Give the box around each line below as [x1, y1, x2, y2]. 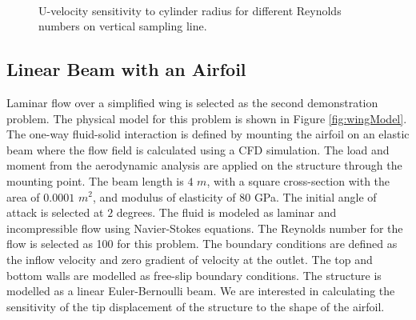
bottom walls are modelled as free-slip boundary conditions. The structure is [6, 266, 382, 283]
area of [6, 188, 40, 205]
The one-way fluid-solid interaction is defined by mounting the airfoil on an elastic [6, 126, 410, 142]
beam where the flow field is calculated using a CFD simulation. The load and [6, 141, 390, 158]
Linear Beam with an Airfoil [6, 57, 246, 82]
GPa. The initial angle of [254, 188, 377, 205]
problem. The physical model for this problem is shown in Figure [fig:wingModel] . [6, 110, 407, 126]
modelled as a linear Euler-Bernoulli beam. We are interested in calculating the [6, 282, 395, 299]
